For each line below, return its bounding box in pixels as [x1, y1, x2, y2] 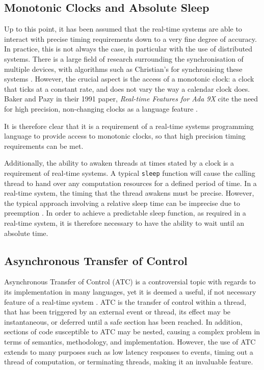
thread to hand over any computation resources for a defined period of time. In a [4, 177, 257, 188]
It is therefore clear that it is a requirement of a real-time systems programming [4, 120, 254, 131]
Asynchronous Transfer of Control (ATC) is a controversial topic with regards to [4, 276, 256, 287]
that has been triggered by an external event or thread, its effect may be [4, 306, 231, 317]
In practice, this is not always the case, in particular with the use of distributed [4, 43, 253, 54]
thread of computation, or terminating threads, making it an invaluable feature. [4, 356, 253, 367]
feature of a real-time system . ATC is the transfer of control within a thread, [4, 296, 246, 307]
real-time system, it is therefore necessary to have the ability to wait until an [4, 217, 245, 228]
